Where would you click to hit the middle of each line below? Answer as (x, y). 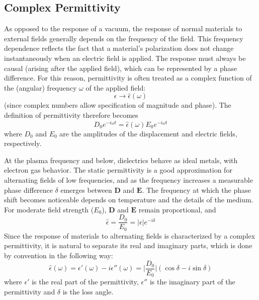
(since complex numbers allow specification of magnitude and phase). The (118, 105)
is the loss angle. (88, 291)
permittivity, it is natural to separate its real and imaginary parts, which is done (128, 245)
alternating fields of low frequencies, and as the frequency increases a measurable (128, 180)
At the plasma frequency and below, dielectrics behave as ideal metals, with (121, 160)
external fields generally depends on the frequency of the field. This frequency (124, 38)
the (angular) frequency (40, 87)
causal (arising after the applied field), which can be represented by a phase (121, 68)
